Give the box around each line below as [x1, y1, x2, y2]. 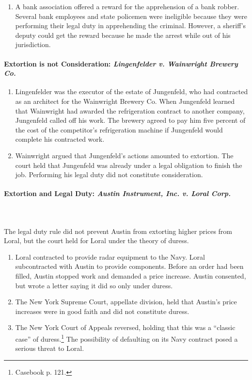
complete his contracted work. [15, 134, 105, 144]
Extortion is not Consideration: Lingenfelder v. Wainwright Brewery [4, 58, 238, 68]
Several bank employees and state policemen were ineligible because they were [15, 11, 248, 21]
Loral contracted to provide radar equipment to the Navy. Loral [15, 251, 205, 262]
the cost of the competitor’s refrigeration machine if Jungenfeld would [15, 124, 223, 134]
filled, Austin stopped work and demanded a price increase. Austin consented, [15, 271, 246, 281]
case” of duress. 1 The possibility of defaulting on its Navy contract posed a [15, 332, 238, 344]
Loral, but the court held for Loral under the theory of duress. [4, 235, 189, 246]
